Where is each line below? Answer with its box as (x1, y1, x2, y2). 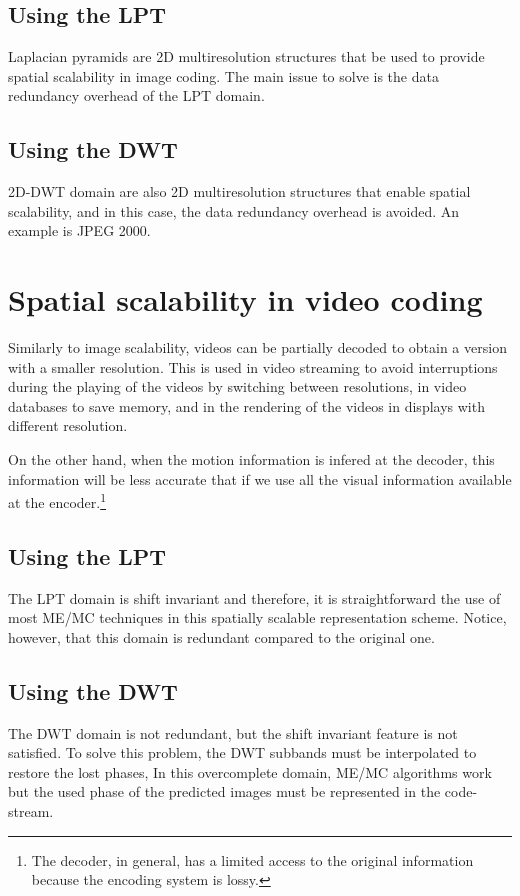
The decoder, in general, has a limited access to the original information (31, 849, 474, 870)
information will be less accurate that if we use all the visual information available (8, 468, 512, 489)
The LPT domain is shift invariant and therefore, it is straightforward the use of (8, 587, 501, 608)
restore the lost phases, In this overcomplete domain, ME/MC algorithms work (8, 761, 492, 782)
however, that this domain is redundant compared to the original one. (8, 626, 435, 647)
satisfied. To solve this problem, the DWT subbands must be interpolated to (8, 742, 477, 763)
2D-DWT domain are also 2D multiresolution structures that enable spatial (8, 181, 471, 202)
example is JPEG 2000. (8, 220, 151, 241)
